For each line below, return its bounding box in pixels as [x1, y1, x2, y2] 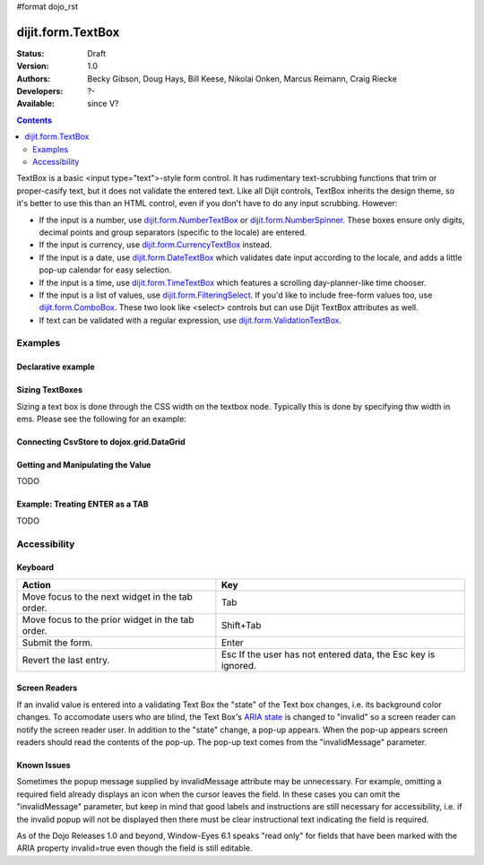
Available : [16, 99, 56, 109]
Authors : [16, 73, 51, 84]
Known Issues [16, 759, 71, 770]
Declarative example [16, 361, 95, 372]
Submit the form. [22, 636, 93, 649]
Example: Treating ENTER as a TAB [16, 498, 149, 510]
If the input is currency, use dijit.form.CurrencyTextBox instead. [39, 239, 272, 250]
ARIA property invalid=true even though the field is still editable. [16, 843, 253, 853]
